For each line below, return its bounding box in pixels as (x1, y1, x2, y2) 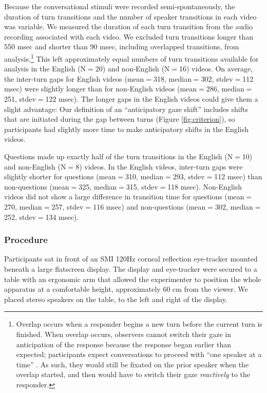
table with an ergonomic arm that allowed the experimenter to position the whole (4, 273, 261, 284)
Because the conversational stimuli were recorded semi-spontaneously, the (4, 1, 235, 11)
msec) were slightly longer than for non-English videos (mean (4, 83, 197, 94)
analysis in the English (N (4, 63, 86, 74)
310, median (125, 171, 163, 182)
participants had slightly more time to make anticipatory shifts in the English (4, 123, 249, 134)
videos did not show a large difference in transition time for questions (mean (4, 191, 244, 202)
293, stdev (173, 171, 205, 182)
